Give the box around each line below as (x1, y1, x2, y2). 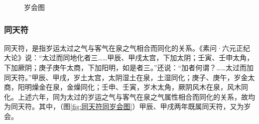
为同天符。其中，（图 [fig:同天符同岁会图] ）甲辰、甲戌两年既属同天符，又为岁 (4, 101, 251, 112)
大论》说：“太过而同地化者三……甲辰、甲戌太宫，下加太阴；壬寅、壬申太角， (4, 52, 254, 63)
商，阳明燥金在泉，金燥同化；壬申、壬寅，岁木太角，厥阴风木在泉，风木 (4, 82, 241, 92)
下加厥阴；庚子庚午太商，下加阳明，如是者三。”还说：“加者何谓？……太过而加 (4, 62, 254, 72)
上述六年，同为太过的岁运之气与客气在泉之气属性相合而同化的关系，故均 (17, 91, 255, 102)
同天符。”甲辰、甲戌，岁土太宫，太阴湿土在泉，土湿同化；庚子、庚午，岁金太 (4, 72, 255, 82)
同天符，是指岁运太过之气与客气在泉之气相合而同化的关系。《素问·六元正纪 (4, 42, 250, 53)
